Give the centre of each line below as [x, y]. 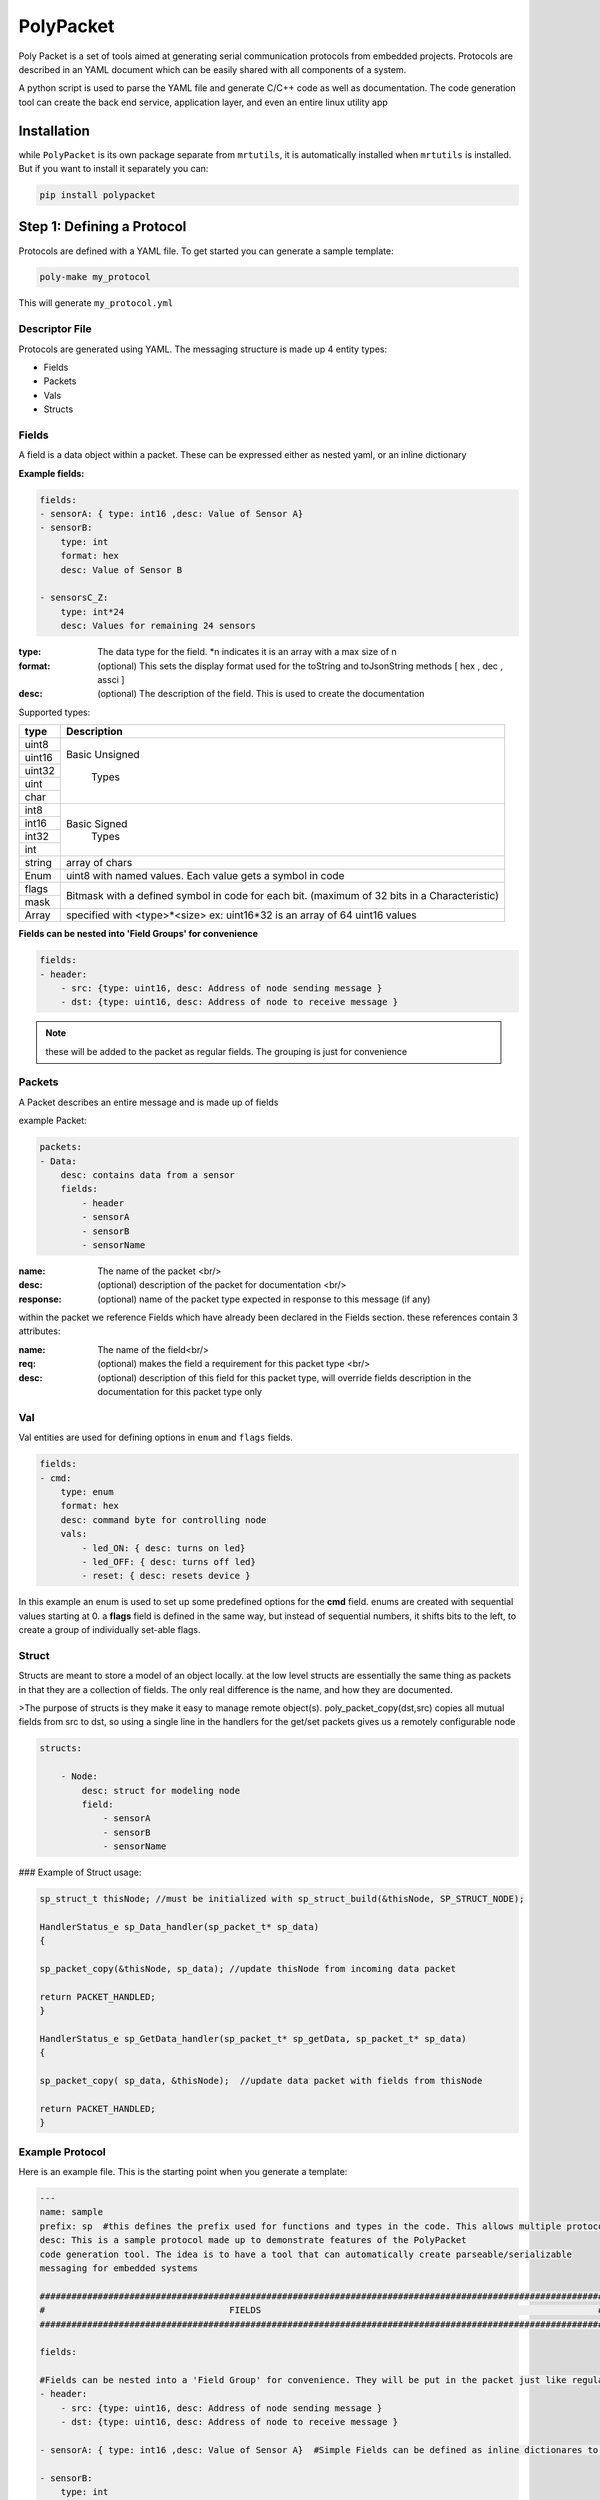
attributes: [39, 1331]
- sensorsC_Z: [74, 598]
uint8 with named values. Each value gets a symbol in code [205, 876]
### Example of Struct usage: [80, 1872]
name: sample [71, 2212]
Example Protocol [62, 2152]
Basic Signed [96, 823]
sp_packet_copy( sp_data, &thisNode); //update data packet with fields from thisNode [261, 2081]
